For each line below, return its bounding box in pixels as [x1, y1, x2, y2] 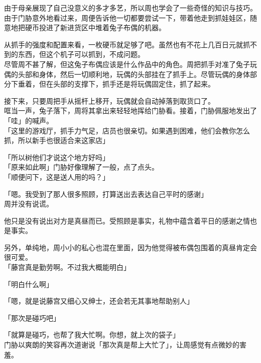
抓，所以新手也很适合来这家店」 [4, 135, 109, 146]
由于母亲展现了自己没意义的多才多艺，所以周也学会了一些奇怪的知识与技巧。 [4, 3, 257, 13]
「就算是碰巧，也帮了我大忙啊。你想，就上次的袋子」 [4, 329, 180, 340]
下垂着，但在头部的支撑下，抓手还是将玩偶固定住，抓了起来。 [11, 79, 215, 89]
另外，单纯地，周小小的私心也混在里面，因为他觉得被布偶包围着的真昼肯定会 [4, 242, 257, 252]
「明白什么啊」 [4, 278, 53, 289]
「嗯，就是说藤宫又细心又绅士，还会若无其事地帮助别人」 [4, 296, 194, 306]
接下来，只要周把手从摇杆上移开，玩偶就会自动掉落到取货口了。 [4, 95, 215, 106]
